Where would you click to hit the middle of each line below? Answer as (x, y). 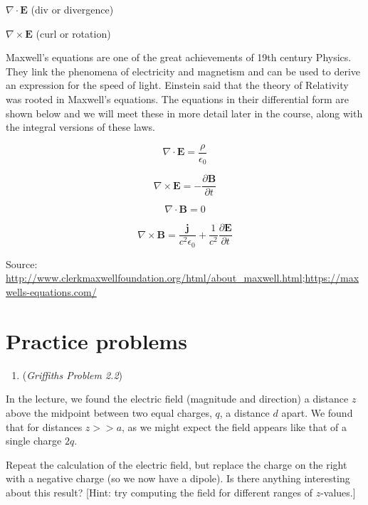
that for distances (44, 426)
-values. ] (338, 492)
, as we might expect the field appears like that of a (234, 426)
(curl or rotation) (73, 33)
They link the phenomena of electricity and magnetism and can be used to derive (183, 71)
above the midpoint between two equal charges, (109, 412)
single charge (34, 441)
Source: (22, 264)
